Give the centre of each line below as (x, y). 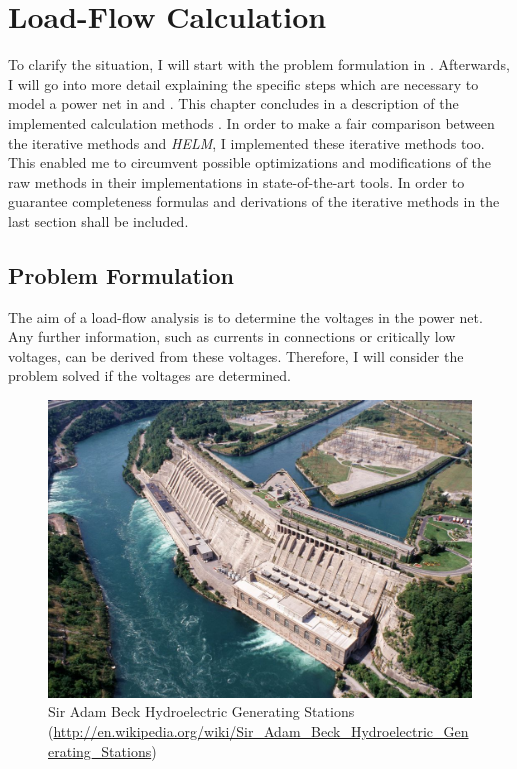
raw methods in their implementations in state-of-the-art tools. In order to (236, 181)
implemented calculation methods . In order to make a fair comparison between (251, 122)
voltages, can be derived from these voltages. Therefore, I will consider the (236, 355)
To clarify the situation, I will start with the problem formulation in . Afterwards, (259, 64)
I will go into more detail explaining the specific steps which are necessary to (243, 83)
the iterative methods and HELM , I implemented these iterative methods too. (246, 142)
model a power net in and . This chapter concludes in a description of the (233, 103)
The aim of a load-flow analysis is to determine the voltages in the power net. (245, 316)
